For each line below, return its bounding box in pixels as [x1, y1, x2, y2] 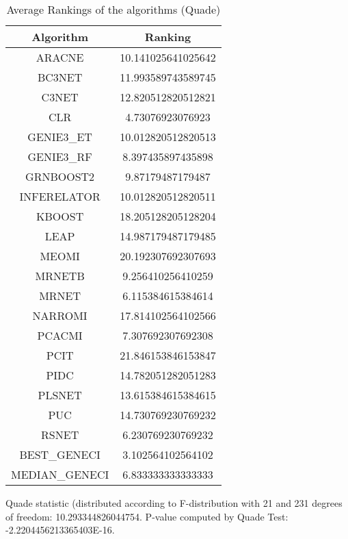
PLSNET [38, 387, 82, 403]
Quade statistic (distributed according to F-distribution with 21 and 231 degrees [5, 496, 343, 510]
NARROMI [32, 308, 88, 323]
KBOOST [36, 208, 84, 224]
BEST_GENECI [19, 447, 101, 462]
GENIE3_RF [27, 149, 92, 164]
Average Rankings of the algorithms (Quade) [6, 1, 221, 17]
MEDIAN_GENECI [11, 466, 109, 482]
